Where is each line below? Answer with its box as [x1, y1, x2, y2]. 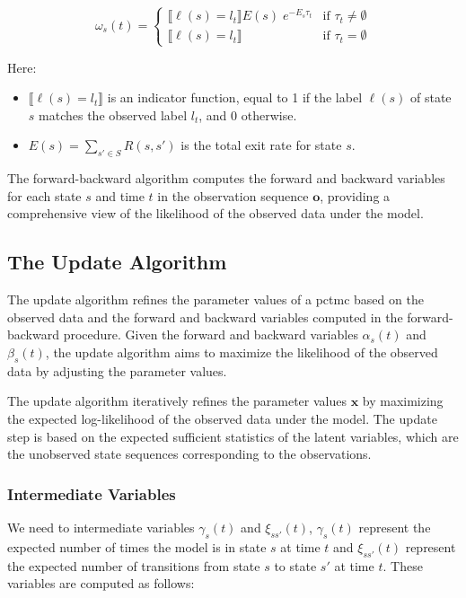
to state [274, 556, 317, 575]
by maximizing [362, 391, 444, 410]
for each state [7, 186, 82, 205]
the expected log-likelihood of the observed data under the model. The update [7, 409, 437, 427]
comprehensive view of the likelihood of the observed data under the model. [7, 204, 424, 223]
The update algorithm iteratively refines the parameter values [7, 391, 347, 410]
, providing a [320, 186, 391, 205]
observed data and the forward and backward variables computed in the [7, 307, 403, 326]
